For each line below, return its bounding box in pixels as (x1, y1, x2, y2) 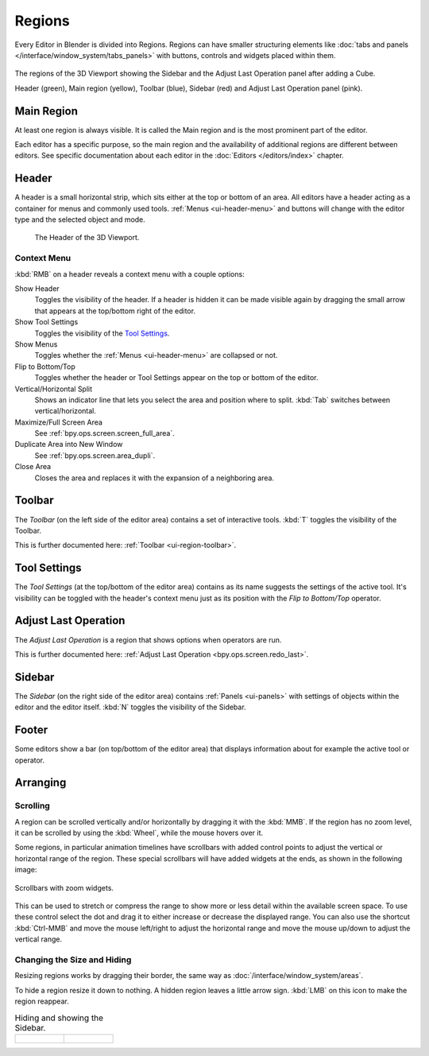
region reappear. (14, 996, 69, 1006)
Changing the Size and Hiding (14, 954, 132, 965)
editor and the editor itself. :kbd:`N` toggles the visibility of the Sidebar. (14, 702, 246, 712)
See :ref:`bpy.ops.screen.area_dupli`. (34, 450, 156, 460)
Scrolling (14, 800, 51, 811)
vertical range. (14, 934, 63, 944)
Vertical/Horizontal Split (14, 384, 93, 394)
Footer (14, 724, 48, 737)
